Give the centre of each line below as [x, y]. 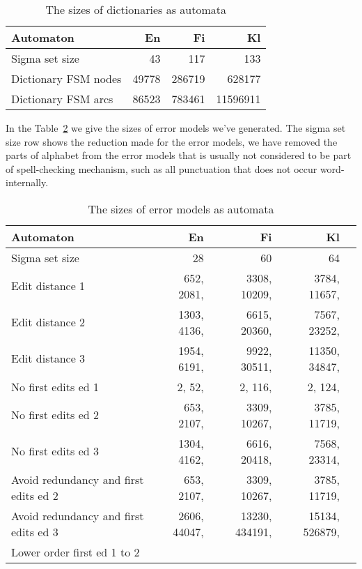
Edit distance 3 [48, 358]
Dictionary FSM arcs [62, 99]
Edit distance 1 [48, 286]
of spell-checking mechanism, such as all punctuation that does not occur [162, 168]
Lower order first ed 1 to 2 [76, 552]
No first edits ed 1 [55, 386]
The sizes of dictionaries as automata [136, 9]
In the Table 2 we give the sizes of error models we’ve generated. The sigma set [176, 128]
